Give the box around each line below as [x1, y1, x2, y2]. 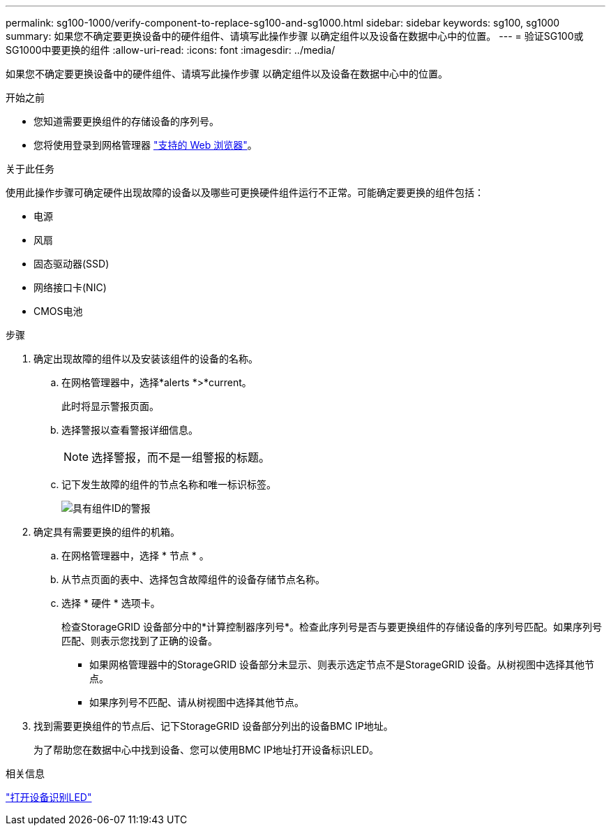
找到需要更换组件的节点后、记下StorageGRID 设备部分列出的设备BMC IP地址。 [33, 720, 393, 732]
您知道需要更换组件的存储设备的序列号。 [33, 115, 219, 127]
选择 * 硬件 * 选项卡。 [61, 597, 160, 609]
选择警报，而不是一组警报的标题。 [91, 450, 271, 464]
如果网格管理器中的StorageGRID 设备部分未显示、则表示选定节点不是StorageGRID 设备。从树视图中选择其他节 [89, 659, 594, 670]
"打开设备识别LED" [6, 791, 92, 803]
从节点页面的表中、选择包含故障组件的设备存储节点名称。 [61, 573, 325, 585]
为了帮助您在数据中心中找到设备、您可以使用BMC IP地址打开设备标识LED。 [33, 744, 379, 756]
